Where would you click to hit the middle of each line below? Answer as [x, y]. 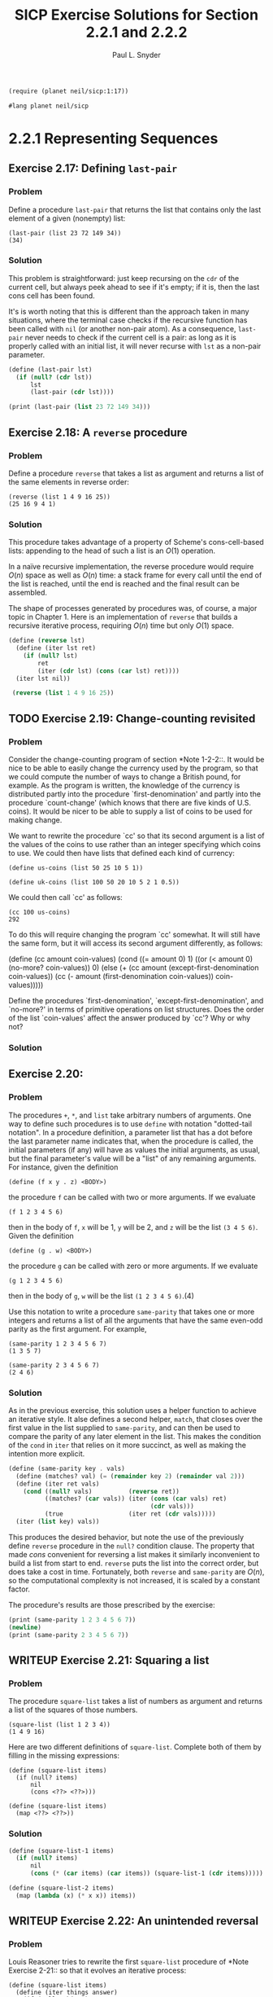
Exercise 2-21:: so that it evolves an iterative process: [97, 1971]
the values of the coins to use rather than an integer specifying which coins [135, 845]
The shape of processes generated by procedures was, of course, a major [133, 608]
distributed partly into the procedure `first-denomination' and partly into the [135, 794]
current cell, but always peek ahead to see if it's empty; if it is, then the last [134, 287]
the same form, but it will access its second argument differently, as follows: [136, 943]
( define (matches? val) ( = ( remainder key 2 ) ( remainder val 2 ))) [130, 1476]
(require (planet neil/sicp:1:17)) [69, 91]
